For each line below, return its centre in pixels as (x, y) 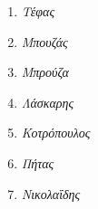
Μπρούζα (45, 72)
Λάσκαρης (48, 102)
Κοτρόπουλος (56, 133)
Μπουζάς (44, 41)
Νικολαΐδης (51, 193)
